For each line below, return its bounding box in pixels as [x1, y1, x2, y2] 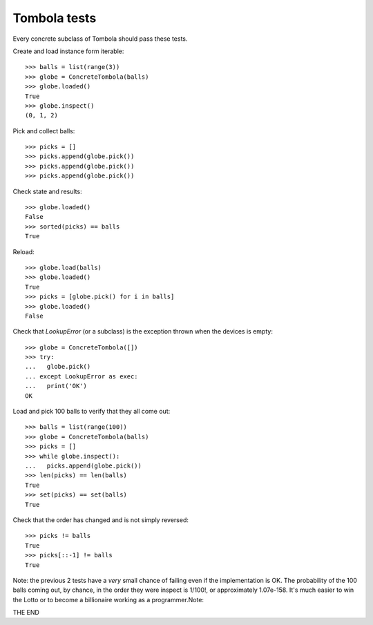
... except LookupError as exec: [25, 372, 138, 380]
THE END [12, 608, 39, 617]
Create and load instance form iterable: [12, 47, 124, 55]
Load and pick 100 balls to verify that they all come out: [12, 407, 171, 416]
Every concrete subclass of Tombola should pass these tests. [12, 35, 188, 43]
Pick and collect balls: [12, 126, 75, 135]
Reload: [12, 247, 35, 256]
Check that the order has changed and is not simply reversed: [12, 515, 189, 524]
